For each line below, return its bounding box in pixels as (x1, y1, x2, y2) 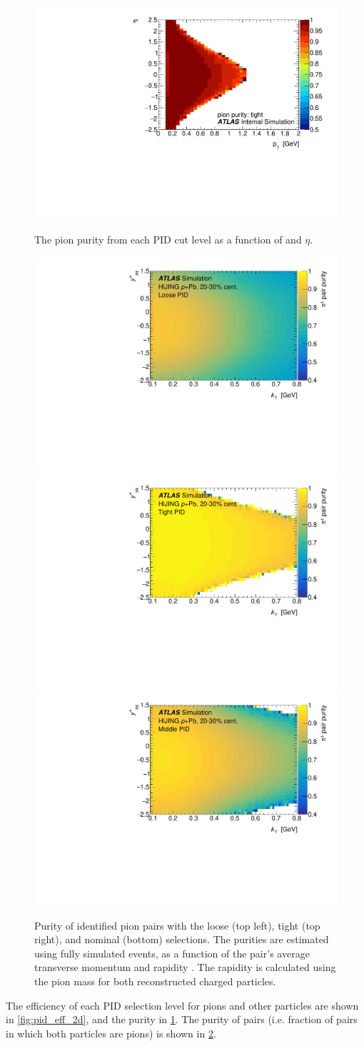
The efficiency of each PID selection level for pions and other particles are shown (6, 997, 359, 1012)
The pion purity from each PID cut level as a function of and (34, 232, 302, 247)
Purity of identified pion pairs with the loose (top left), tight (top (34, 917, 320, 932)
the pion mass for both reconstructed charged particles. (34, 973, 276, 988)
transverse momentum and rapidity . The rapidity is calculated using (34, 960, 336, 975)
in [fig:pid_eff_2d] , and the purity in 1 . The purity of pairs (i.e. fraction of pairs (6, 1012, 358, 1027)
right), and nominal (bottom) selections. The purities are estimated (34, 932, 329, 947)
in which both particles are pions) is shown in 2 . (6, 1025, 216, 1040)
